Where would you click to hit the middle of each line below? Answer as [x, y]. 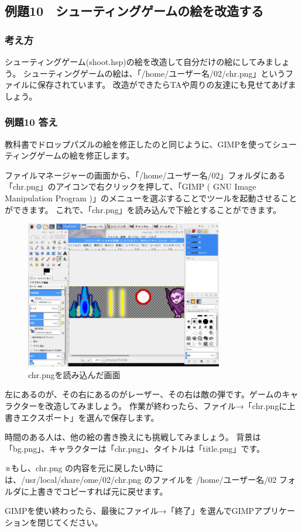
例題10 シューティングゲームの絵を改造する [134, 11]
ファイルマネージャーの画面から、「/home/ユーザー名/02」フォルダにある [145, 175]
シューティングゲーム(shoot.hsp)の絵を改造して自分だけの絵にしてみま [139, 61]
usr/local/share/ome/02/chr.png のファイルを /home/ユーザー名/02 [151, 480]
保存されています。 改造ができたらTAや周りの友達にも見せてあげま [167, 85]
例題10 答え [31, 122]
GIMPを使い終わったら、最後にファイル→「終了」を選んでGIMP [130, 511]
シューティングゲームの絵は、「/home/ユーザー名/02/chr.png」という [154, 73]
